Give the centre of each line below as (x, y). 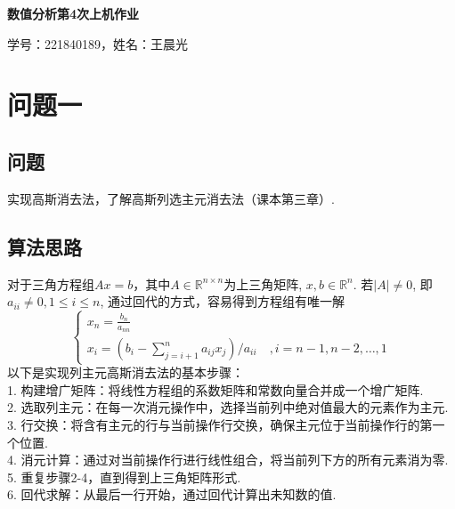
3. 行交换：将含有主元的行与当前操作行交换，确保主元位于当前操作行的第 (220, 425)
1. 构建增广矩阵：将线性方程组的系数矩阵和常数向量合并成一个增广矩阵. (215, 389)
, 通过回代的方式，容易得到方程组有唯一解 (222, 301)
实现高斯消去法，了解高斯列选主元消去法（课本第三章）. (171, 198)
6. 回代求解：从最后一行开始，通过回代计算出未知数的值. (172, 494)
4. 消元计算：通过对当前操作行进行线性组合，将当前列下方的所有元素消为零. (228, 460)
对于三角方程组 (51, 283)
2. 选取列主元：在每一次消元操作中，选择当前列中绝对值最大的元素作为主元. (228, 407)
